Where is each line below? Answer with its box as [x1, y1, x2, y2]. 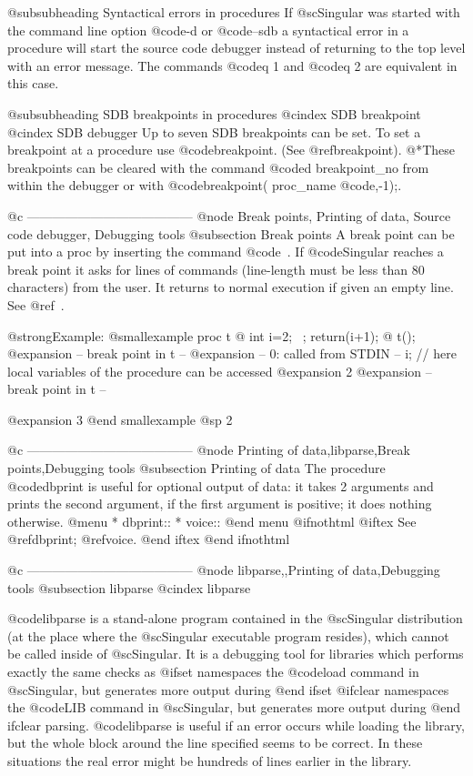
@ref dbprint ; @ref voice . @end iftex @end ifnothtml [7, 529, 290, 549]
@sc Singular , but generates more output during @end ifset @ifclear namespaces [7, 680, 449, 699]
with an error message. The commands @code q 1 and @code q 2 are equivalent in [7, 55, 458, 75]
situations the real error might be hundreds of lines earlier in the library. [7, 751, 412, 770]
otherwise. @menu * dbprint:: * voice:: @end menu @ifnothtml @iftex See [7, 511, 417, 530]
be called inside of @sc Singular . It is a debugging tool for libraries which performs [7, 644, 464, 663]
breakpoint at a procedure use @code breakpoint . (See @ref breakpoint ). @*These [7, 140, 456, 159]
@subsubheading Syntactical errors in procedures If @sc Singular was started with [7, 3, 460, 21]
